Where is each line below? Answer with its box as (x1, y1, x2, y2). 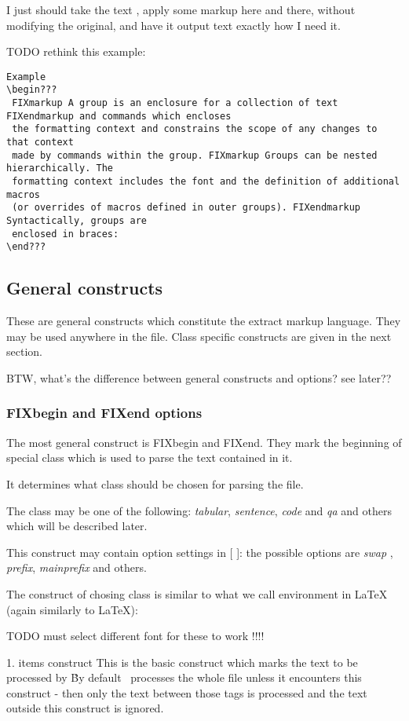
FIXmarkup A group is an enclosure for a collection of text (12, 97, 338, 109)
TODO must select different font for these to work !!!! (6, 628, 265, 644)
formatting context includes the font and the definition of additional (12, 176, 400, 188)
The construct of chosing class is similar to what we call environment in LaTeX (6, 585, 388, 602)
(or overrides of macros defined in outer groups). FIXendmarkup (12, 202, 361, 214)
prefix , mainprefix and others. (6, 559, 147, 576)
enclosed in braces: (12, 228, 119, 240)
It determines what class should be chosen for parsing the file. (6, 475, 304, 492)
